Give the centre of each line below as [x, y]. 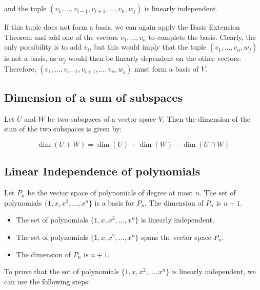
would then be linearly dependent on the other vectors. [155, 58]
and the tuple [25, 8]
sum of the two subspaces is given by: [63, 129]
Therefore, [20, 68]
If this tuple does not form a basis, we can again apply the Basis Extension [122, 27]
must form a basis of [167, 68]
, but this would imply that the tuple [148, 47]
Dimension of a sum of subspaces [93, 97]
